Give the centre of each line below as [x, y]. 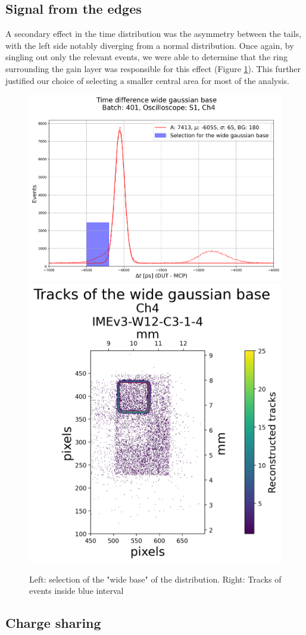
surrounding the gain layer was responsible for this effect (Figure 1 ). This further [153, 68]
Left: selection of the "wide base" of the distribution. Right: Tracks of [155, 579]
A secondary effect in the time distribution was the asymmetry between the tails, [154, 34]
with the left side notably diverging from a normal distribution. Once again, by [150, 45]
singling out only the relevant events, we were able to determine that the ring [146, 57]
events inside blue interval [76, 591]
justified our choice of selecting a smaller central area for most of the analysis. [148, 80]
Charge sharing [53, 623]
